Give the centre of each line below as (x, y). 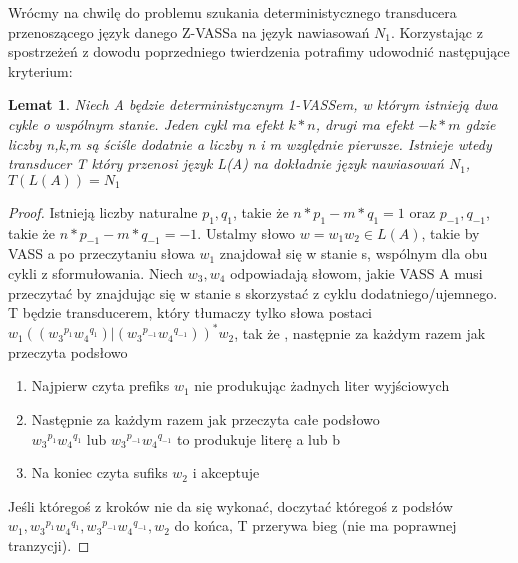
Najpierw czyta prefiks (100, 385)
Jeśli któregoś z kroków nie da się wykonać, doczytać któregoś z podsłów (230, 505)
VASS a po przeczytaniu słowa (101, 253)
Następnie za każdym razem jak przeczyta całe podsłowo (205, 419)
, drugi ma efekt (364, 123)
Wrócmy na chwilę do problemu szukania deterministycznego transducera (232, 12)
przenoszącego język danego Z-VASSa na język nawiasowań (189, 31)
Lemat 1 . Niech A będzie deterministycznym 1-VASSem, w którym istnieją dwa (253, 104)
